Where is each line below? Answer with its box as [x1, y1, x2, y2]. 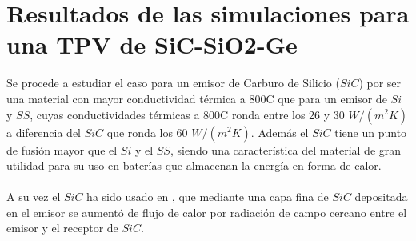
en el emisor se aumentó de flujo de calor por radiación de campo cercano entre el [6, 203, 407, 220]
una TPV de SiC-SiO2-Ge [6, 28, 298, 61]
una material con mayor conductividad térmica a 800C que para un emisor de [6, 90, 387, 106]
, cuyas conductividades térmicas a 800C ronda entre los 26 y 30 [30, 106, 345, 123]
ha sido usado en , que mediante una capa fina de [86, 188, 329, 205]
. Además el [250, 123, 309, 140]
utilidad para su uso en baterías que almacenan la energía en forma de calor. [6, 157, 382, 174]
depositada [354, 188, 408, 205]
